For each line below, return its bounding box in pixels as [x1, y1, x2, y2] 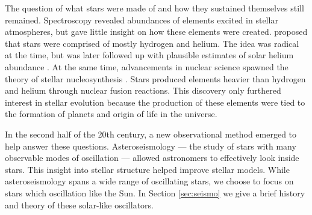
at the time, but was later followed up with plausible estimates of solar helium [5, 49, 294, 61]
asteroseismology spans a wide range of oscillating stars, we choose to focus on [5, 175, 294, 187]
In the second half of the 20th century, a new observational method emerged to [5, 127, 297, 140]
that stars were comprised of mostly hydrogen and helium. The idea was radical [5, 37, 299, 49]
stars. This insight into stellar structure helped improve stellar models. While [5, 163, 290, 175]
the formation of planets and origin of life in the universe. [5, 107, 217, 120]
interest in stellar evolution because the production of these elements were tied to [5, 95, 305, 108]
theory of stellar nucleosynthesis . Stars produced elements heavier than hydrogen [5, 72, 306, 85]
